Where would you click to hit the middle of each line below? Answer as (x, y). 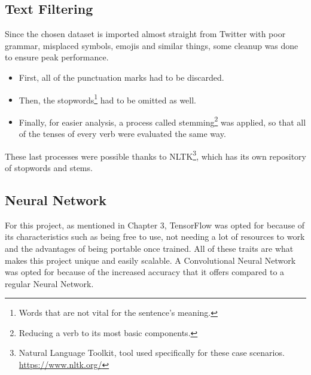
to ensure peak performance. (57, 57)
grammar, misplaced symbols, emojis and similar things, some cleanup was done (152, 45)
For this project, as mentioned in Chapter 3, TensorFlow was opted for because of (155, 225)
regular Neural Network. (49, 283)
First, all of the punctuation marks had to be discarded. (121, 77)
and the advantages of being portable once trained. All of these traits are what (149, 248)
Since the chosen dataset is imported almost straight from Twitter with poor (145, 34)
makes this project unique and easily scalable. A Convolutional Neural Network (150, 260)
